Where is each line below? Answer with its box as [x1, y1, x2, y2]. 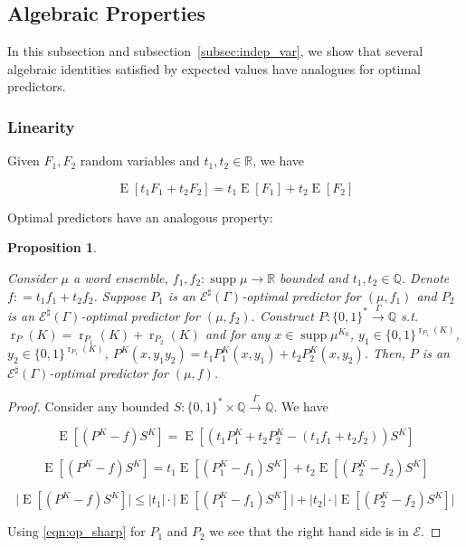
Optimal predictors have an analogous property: [7, 207, 273, 226]
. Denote [401, 268, 450, 287]
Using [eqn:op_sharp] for [7, 522, 146, 541]
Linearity [7, 115, 75, 137]
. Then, [364, 344, 405, 363]
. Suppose [93, 286, 147, 305]
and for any [204, 325, 271, 343]
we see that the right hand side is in [209, 522, 409, 541]
